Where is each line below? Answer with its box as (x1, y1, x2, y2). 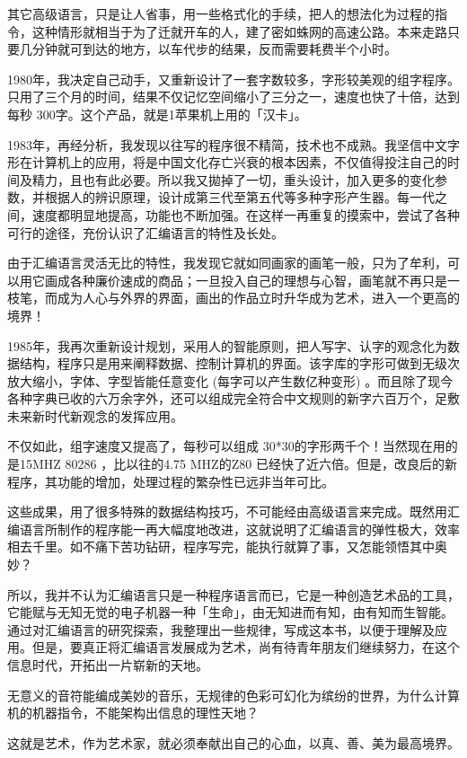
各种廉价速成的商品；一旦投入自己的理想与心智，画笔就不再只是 (69, 270, 447, 289)
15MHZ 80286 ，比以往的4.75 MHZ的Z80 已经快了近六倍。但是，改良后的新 (19, 454, 457, 473)
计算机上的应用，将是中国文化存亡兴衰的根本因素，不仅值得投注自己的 (31, 153, 447, 172)
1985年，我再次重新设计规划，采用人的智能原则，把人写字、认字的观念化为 (7, 336, 447, 355)
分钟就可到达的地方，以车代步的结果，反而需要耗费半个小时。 (31, 40, 397, 58)
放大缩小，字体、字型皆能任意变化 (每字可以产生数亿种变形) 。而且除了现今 (7, 371, 454, 390)
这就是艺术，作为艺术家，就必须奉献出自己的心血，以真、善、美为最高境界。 (7, 733, 460, 752)
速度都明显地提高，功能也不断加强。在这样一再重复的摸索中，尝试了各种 (31, 205, 460, 224)
